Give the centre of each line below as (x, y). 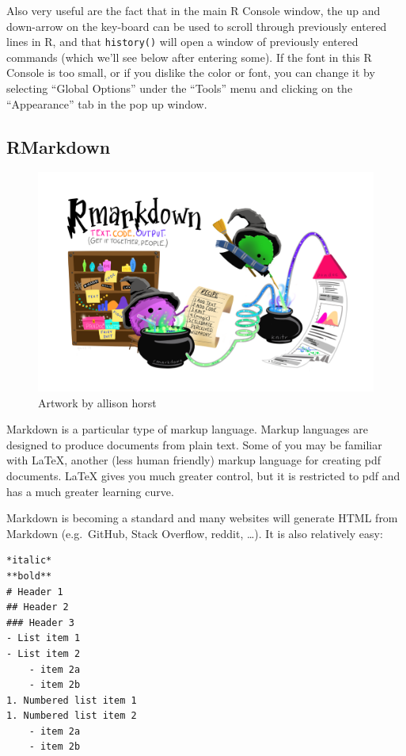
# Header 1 (35, 592)
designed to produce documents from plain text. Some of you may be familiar (194, 444)
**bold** (29, 576)
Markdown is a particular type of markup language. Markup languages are (188, 429)
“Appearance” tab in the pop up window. (107, 103)
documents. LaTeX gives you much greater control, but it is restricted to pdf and (203, 475)
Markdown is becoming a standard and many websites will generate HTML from (202, 518)
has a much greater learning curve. (90, 491)
